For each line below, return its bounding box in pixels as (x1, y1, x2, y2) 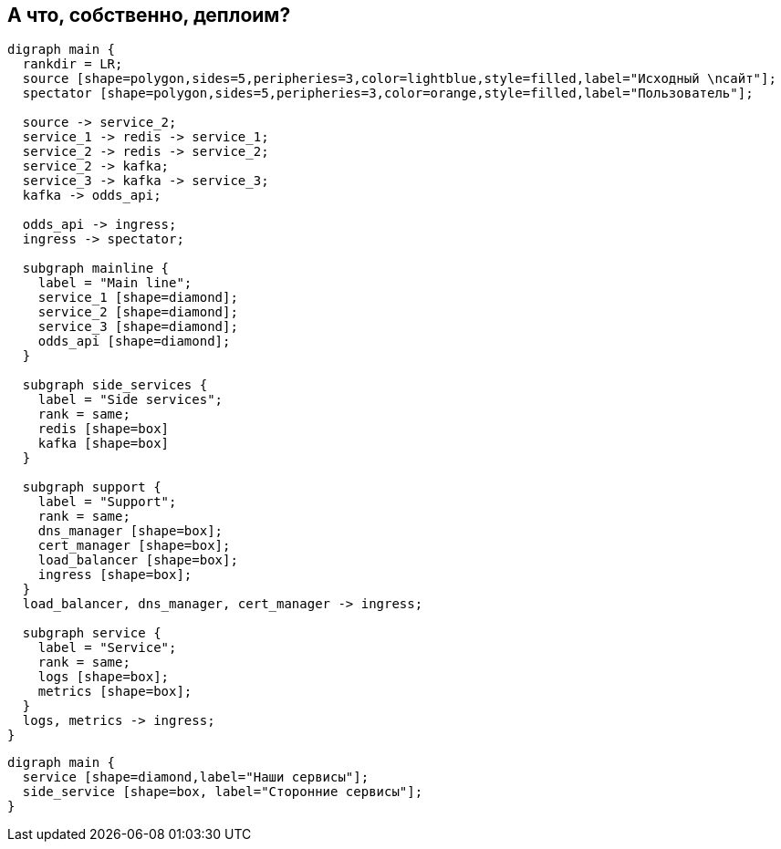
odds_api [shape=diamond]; (37, 334, 231, 349)
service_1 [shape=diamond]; (37, 290, 238, 305)
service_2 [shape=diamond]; (37, 305, 238, 320)
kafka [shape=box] (37, 436, 170, 451)
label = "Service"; (37, 640, 177, 656)
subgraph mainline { (22, 261, 170, 276)
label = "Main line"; (37, 275, 193, 291)
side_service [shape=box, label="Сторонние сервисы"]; (22, 784, 423, 800)
